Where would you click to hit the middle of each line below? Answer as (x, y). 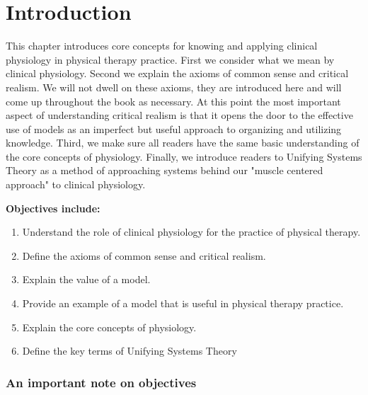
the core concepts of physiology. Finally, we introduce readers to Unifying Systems (184, 156)
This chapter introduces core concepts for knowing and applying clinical (162, 46)
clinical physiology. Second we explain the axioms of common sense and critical (177, 73)
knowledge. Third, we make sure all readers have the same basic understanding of (183, 143)
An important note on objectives (101, 382)
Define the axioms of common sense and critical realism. (144, 255)
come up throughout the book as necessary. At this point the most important (173, 101)
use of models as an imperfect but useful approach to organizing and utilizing (174, 128)
